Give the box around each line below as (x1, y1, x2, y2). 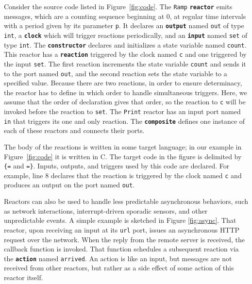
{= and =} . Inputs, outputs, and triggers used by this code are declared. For (4, 161, 230, 171)
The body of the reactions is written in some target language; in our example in (4, 141, 242, 151)
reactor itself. (4, 272, 43, 282)
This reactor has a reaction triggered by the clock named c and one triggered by (4, 49, 247, 59)
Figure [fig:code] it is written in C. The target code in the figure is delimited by (4, 151, 242, 161)
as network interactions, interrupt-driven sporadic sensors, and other (4, 205, 208, 216)
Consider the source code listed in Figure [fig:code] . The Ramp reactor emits (4, 1, 233, 11)
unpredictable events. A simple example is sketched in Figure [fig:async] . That (4, 215, 236, 225)
